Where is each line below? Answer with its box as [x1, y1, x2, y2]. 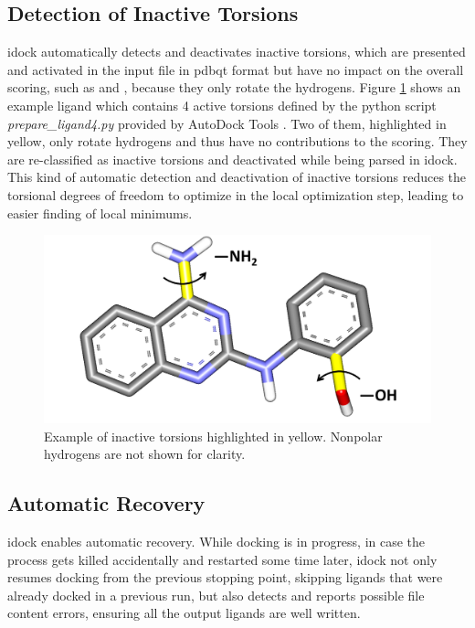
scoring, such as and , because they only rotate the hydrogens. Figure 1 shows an [7, 78, 461, 97]
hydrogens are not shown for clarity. [44, 444, 246, 463]
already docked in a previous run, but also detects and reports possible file [7, 585, 425, 604]
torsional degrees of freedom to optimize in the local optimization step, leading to [7, 185, 464, 204]
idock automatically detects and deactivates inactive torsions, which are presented [7, 42, 466, 61]
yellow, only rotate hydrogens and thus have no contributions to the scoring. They [7, 132, 468, 151]
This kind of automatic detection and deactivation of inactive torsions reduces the [7, 167, 467, 186]
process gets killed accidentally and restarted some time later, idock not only [7, 549, 438, 569]
